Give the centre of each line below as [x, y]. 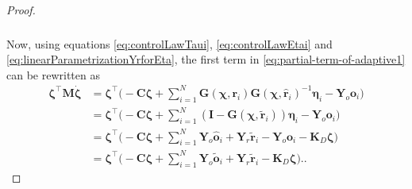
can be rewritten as [53, 74]
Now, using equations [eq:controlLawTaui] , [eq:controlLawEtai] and [169, 43]
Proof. [21, 10]
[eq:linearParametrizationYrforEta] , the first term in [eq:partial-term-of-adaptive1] [206, 59]
